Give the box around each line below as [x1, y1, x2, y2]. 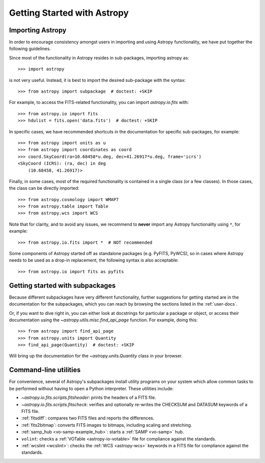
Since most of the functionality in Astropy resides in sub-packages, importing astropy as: [9, 54, 189, 61]
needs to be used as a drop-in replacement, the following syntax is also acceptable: [9, 257, 179, 263]
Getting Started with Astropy [9, 7, 129, 18]
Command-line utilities [9, 366, 81, 374]
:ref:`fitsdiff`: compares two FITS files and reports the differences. [21, 415, 155, 421]
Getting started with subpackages [9, 281, 116, 289]
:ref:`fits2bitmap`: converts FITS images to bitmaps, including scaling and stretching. [21, 422, 192, 428]
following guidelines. [9, 46, 51, 51]
